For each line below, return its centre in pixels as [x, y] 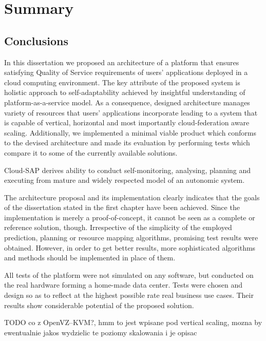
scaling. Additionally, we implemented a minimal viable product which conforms [130, 132]
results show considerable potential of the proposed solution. [99, 305]
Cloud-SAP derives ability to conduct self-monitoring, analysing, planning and [128, 170]
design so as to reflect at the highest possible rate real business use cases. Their [129, 295]
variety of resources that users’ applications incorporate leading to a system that [131, 112]
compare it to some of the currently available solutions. [91, 152]
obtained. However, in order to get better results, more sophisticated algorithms [130, 247]
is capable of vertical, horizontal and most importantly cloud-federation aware [127, 122]
